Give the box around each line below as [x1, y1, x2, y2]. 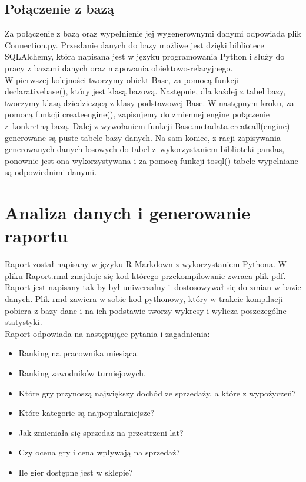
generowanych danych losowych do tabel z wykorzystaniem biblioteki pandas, [5, 143, 285, 155]
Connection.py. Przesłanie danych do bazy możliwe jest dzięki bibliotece [5, 38, 264, 51]
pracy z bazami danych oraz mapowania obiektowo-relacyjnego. [5, 61, 233, 74]
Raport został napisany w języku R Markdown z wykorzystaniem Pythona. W [5, 258, 287, 270]
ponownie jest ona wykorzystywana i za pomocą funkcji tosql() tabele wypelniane [5, 154, 298, 166]
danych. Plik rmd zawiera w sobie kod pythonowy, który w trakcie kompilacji [5, 293, 283, 305]
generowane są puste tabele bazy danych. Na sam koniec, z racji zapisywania [5, 131, 281, 143]
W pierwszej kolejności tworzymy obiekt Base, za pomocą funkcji [5, 73, 239, 86]
